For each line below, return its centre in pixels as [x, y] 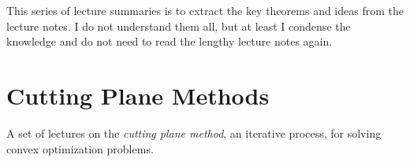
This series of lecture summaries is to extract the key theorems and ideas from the [205, 10]
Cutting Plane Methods [138, 95]
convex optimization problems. [80, 148]
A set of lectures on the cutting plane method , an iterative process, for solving [194, 133]
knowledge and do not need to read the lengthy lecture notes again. [170, 41]
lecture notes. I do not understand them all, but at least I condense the [179, 26]
